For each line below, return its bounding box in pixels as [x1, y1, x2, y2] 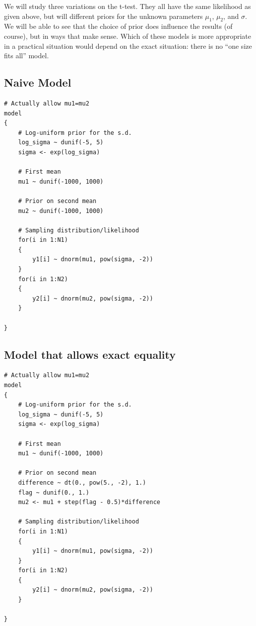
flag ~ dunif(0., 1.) [18, 489, 89, 496]
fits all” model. [4, 50, 49, 61]
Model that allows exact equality [4, 346, 176, 362]
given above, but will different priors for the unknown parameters [4, 10, 203, 21]
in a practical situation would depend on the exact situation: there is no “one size [4, 40, 252, 51]
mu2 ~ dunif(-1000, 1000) [18, 207, 104, 214]
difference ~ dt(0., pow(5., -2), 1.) [18, 479, 146, 486]
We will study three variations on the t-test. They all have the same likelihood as [4, 1, 251, 11]
